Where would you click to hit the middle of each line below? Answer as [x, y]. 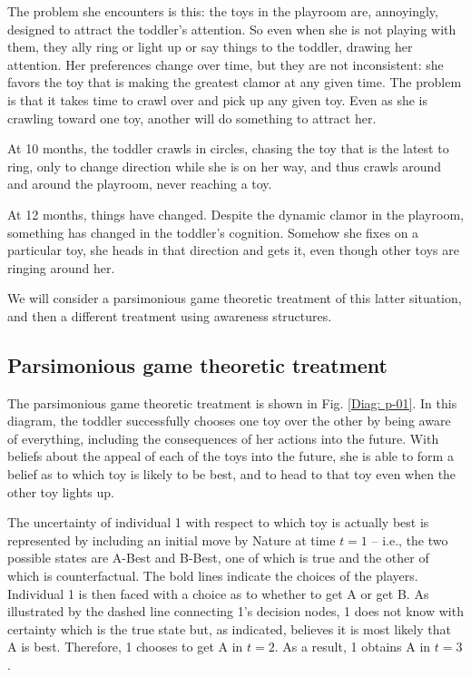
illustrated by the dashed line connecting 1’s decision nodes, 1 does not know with [235, 611]
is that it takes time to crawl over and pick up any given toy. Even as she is [217, 99]
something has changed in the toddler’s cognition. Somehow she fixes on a [213, 232]
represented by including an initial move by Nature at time [172, 540]
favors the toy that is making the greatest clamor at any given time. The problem [235, 82]
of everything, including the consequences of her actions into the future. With [223, 438]
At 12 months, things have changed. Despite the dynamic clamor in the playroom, [235, 214]
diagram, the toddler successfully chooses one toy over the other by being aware [229, 421]
